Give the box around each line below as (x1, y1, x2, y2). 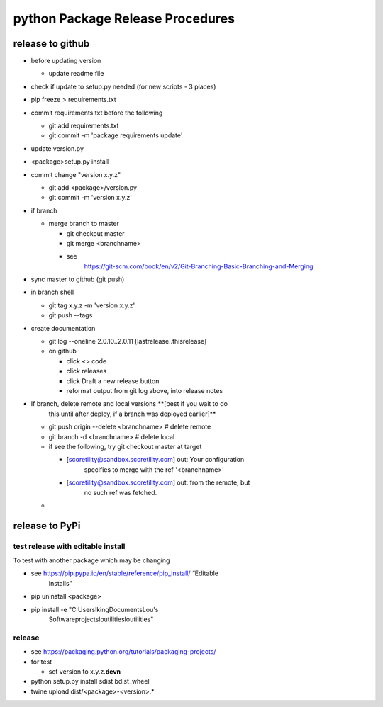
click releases (66, 367, 107, 375)
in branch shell (30, 288, 74, 297)
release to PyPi (13, 519, 81, 531)
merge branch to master (48, 220, 120, 228)
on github (48, 347, 77, 356)
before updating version (30, 57, 101, 65)
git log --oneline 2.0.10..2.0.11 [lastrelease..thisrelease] (48, 337, 207, 346)
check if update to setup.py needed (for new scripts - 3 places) (30, 82, 216, 91)
